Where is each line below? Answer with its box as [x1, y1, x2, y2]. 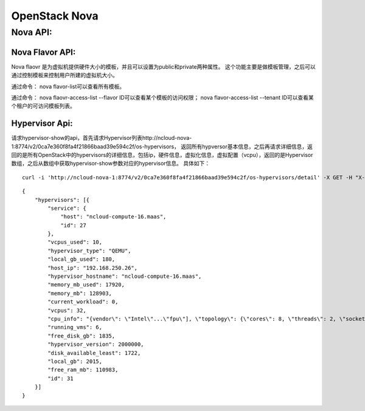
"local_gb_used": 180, [47, 256, 116, 263]
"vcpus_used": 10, [47, 239, 103, 246]
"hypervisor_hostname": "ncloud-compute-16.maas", [47, 273, 202, 280]
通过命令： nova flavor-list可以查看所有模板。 [11, 83, 125, 90]
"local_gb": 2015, [47, 357, 103, 365]
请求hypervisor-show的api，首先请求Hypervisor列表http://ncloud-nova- [11, 134, 192, 142]
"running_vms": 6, [47, 324, 103, 331]
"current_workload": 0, [47, 299, 119, 305]
